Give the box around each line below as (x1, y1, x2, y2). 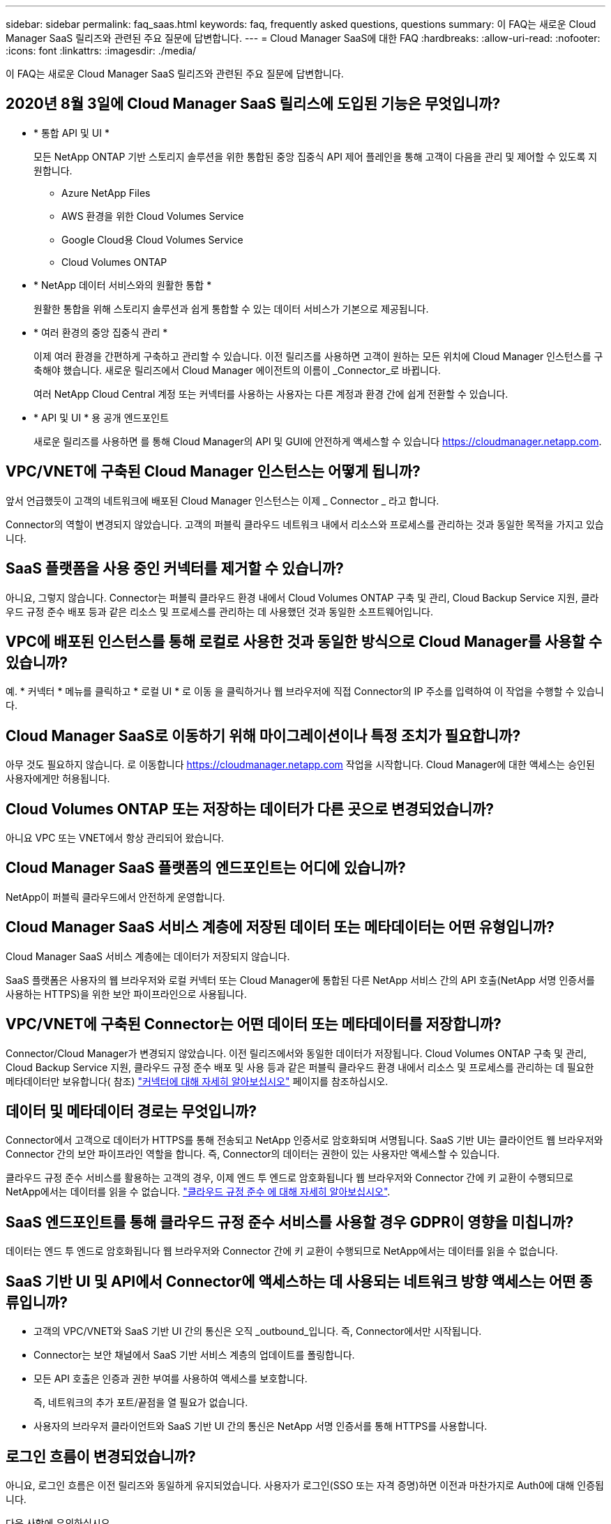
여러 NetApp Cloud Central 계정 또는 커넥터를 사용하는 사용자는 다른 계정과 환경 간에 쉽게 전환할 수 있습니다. (33, 387, 508, 400)
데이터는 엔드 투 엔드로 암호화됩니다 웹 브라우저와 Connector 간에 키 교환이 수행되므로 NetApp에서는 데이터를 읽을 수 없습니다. (6, 1245, 558, 1257)
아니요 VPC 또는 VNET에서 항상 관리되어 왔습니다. (6, 832, 225, 844)
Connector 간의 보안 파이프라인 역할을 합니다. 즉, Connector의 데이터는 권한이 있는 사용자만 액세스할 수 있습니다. (6, 1148, 500, 1160)
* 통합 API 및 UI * (33, 126, 110, 139)
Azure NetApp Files (61, 186, 151, 199)
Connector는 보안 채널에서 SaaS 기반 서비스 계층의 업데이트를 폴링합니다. (33, 1349, 355, 1361)
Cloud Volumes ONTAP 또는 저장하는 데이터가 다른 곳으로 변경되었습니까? (6, 800, 495, 818)
